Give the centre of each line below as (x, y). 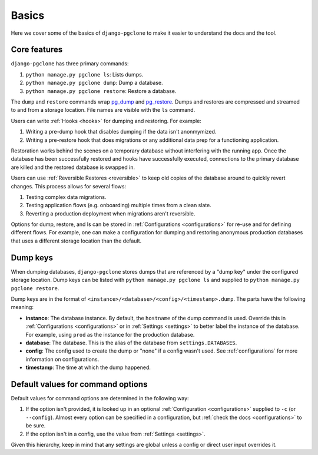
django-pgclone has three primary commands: (70, 64)
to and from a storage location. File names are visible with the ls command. (103, 110)
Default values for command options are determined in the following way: (100, 398)
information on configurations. (62, 359)
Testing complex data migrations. (66, 197)
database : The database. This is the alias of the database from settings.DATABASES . (131, 343)
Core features (37, 50)
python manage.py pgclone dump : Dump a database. (94, 83)
